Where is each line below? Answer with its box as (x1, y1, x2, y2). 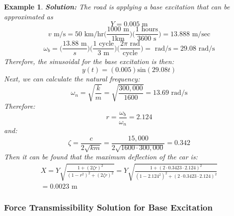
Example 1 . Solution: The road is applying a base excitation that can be (4, 1, 230, 11)
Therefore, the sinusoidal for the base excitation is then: (4, 56, 174, 67)
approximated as (4, 11, 53, 21)
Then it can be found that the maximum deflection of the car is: (4, 151, 198, 162)
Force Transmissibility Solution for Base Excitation (4, 201, 213, 214)
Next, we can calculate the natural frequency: (4, 73, 140, 83)
